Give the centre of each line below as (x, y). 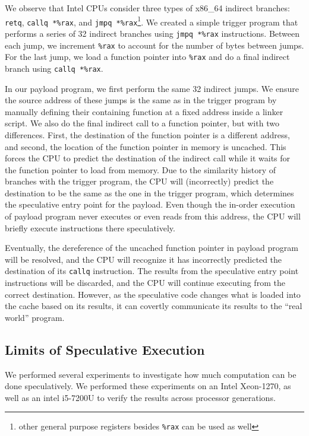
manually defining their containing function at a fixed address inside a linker (144, 111)
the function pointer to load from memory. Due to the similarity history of (140, 169)
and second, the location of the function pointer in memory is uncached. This (146, 146)
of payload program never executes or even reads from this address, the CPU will (153, 216)
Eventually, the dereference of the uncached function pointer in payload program (152, 248)
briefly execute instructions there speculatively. (90, 227)
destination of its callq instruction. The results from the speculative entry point (152, 271)
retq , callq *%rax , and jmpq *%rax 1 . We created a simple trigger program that (152, 21)
